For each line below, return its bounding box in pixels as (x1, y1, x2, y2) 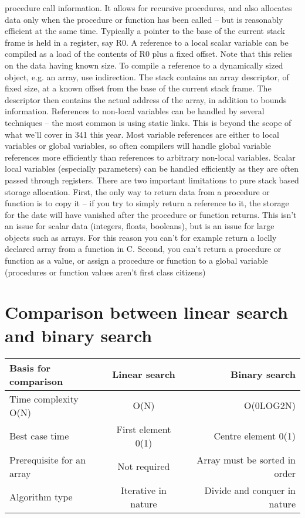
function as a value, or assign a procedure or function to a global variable (5, 254, 268, 267)
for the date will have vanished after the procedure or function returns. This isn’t (5, 208, 297, 220)
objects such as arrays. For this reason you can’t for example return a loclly (5, 231, 277, 243)
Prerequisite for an (9, 452, 86, 466)
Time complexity (9, 391, 79, 405)
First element (116, 422, 171, 436)
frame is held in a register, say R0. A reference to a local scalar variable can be (5, 36, 289, 48)
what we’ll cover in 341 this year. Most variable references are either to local (5, 128, 279, 140)
